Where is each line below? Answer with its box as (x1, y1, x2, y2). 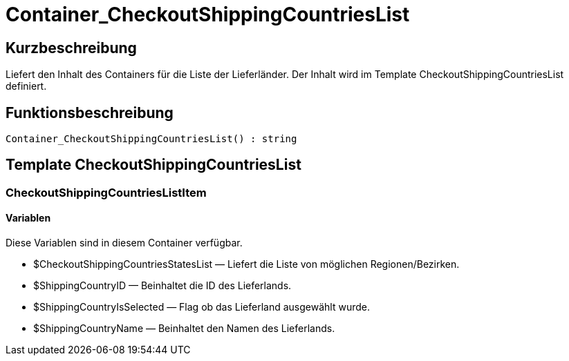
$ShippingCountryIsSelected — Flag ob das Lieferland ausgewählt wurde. (33, 301, 371, 313)
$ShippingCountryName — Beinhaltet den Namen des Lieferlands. (33, 322, 335, 335)
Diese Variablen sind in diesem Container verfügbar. (6, 237, 243, 249)
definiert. (6, 80, 47, 92)
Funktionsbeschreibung (6, 104, 174, 121)
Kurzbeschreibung (6, 39, 137, 57)
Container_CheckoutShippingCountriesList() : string (6, 133, 297, 145)
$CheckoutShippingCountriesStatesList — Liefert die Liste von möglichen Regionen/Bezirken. (33, 258, 460, 271)
